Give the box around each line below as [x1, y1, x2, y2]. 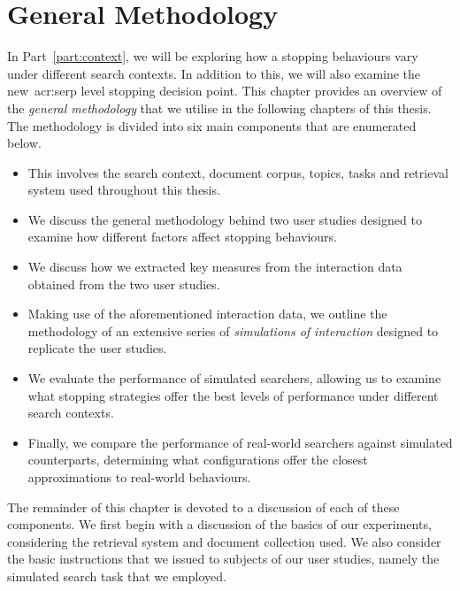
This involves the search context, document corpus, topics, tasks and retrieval [27, 163, 448, 181]
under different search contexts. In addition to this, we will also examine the [7, 64, 421, 82]
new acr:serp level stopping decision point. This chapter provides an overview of [7, 81, 442, 100]
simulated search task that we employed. [7, 566, 226, 585]
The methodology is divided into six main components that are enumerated [7, 116, 417, 134]
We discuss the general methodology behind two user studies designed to [27, 210, 422, 228]
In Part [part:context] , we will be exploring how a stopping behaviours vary [7, 47, 418, 65]
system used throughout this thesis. [27, 180, 220, 199]
